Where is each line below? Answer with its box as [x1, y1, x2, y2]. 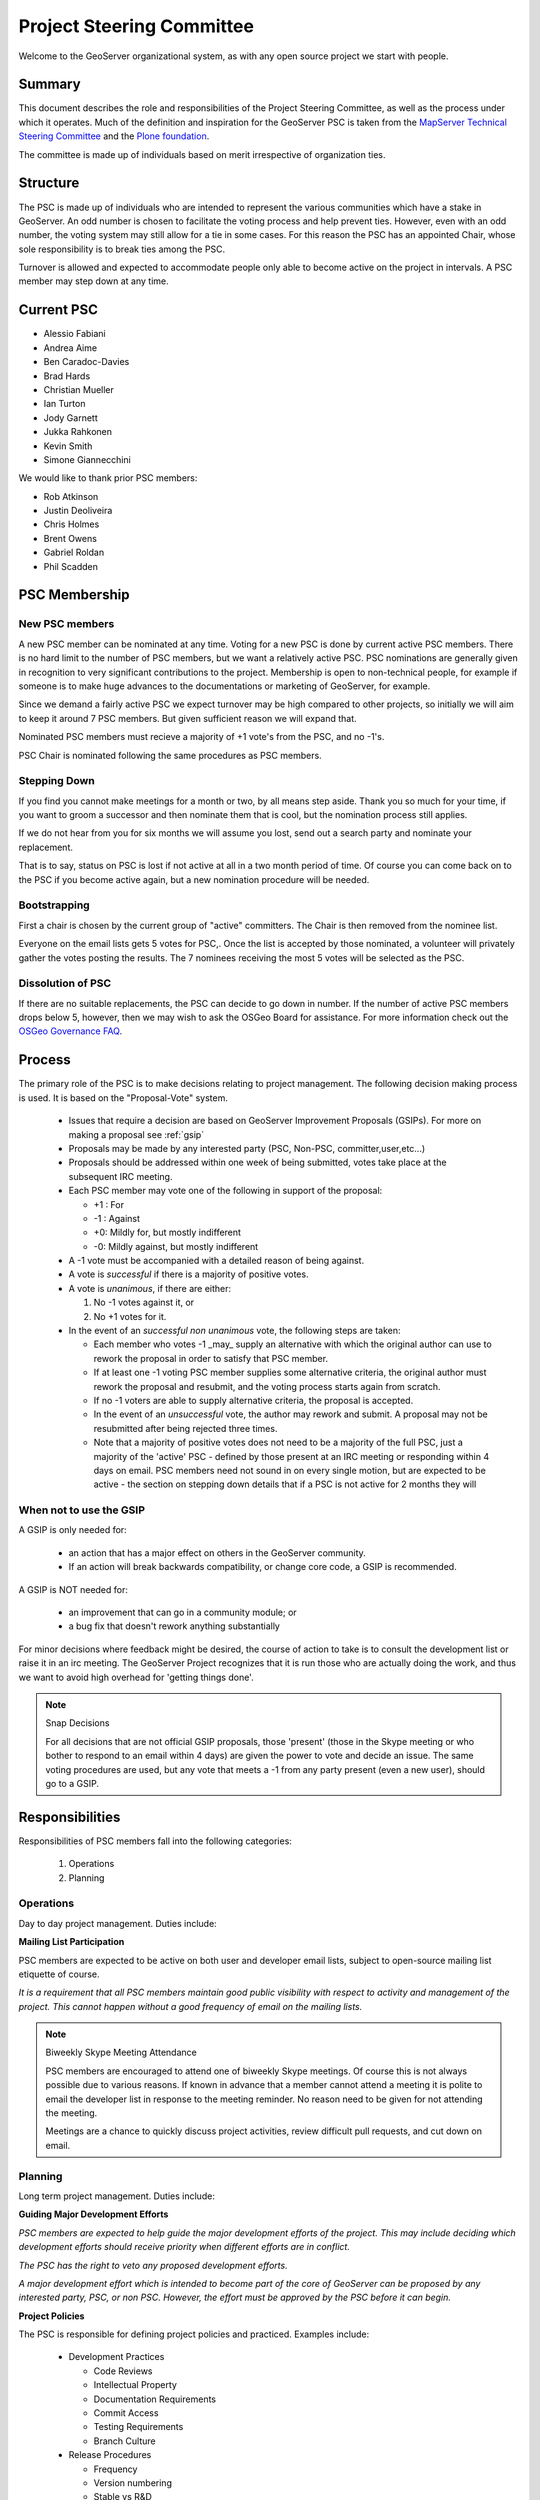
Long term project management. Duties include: [18, 2190, 215, 2202]
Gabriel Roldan [43, 546, 105, 559]
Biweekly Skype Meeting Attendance [45, 2046, 197, 2059]
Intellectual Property [93, 2379, 177, 2391]
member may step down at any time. [18, 275, 169, 287]
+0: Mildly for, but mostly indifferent [93, 1226, 242, 1239]
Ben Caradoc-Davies [43, 356, 130, 368]
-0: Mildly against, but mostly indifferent [93, 1240, 259, 1252]
